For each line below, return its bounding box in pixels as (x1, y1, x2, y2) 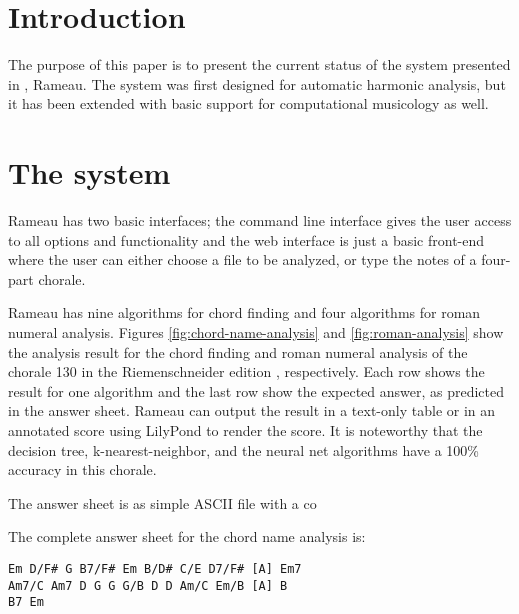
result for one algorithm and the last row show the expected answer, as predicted (8, 380, 505, 401)
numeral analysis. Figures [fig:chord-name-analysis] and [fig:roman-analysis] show (8, 322, 504, 342)
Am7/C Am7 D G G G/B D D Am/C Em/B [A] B (8, 578, 288, 593)
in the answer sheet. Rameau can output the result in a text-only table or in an (8, 400, 496, 421)
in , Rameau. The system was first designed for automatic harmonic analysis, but (8, 73, 506, 94)
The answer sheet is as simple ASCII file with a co (8, 492, 317, 513)
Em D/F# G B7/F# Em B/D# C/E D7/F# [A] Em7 (8, 561, 302, 576)
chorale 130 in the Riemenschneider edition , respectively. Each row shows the (8, 361, 485, 382)
